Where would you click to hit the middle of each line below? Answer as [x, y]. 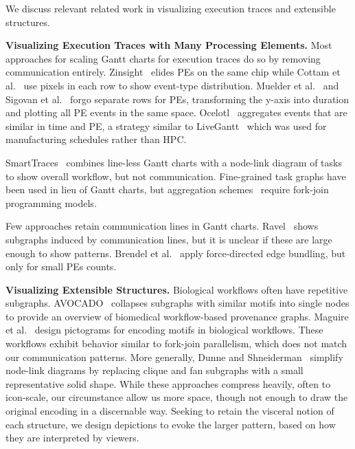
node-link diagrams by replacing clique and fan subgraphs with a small [154, 370]
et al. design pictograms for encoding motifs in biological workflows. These [164, 330]
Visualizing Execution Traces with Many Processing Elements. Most [169, 45]
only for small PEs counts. [61, 266]
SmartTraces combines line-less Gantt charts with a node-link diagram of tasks [174, 162]
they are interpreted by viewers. [72, 438]
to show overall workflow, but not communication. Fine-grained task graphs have [176, 176]
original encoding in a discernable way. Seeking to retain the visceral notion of [170, 411]
